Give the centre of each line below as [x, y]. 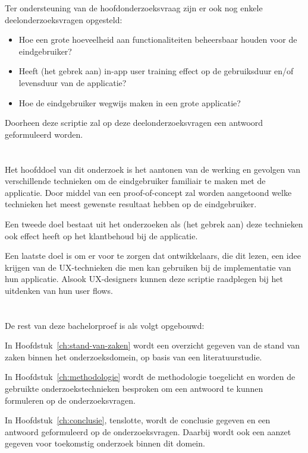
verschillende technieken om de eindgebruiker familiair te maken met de [135, 181]
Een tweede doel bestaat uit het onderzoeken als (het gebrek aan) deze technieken [154, 224]
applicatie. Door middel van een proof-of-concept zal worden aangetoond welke [148, 192]
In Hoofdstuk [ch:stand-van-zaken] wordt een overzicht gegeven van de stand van [153, 345]
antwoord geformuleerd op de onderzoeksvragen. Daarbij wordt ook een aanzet [148, 431]
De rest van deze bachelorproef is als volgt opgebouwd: [105, 325]
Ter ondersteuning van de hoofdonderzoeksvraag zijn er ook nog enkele [134, 8]
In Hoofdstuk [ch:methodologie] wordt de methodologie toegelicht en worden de [150, 377]
